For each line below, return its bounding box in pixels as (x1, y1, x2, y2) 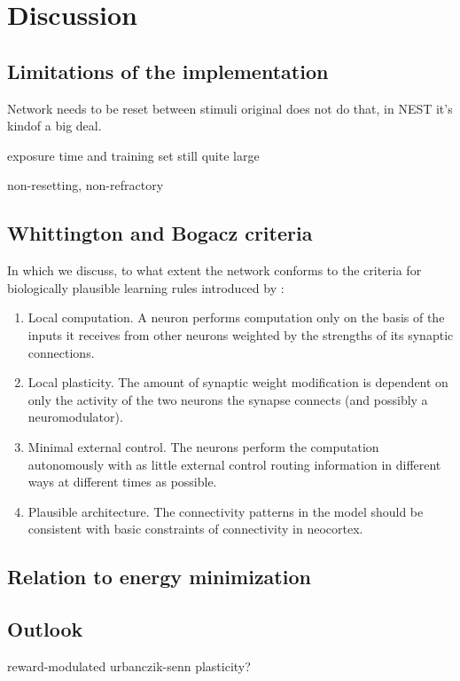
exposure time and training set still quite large (7, 146, 260, 164)
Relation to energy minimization (7, 563, 311, 590)
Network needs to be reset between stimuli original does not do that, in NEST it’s (7, 99, 453, 117)
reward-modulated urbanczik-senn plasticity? (7, 656, 251, 675)
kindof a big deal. (7, 116, 102, 135)
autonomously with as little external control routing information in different (27, 455, 441, 473)
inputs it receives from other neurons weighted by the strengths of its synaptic (27, 325, 454, 344)
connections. (27, 343, 95, 361)
